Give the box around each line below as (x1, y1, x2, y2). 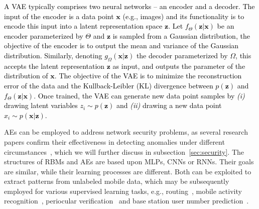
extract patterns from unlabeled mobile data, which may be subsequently (4, 176, 229, 186)
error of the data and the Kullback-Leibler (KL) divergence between (4, 80, 213, 90)
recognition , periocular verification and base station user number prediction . (4, 195, 249, 206)
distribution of (4, 70, 48, 81)
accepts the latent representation (4, 60, 105, 71)
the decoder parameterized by (136, 50, 228, 60)
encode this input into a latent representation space (4, 21, 163, 31)
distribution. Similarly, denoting (4, 50, 102, 60)
